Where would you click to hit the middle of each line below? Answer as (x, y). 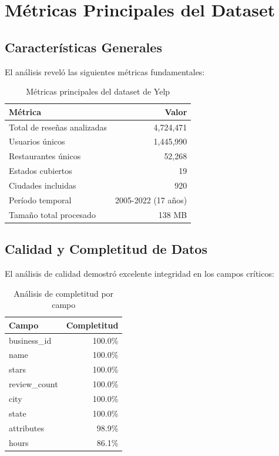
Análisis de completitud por (64, 293)
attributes (27, 427)
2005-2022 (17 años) (151, 199)
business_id (30, 340)
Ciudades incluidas (43, 185)
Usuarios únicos (37, 141)
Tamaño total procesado (52, 214)
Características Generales (83, 47)
